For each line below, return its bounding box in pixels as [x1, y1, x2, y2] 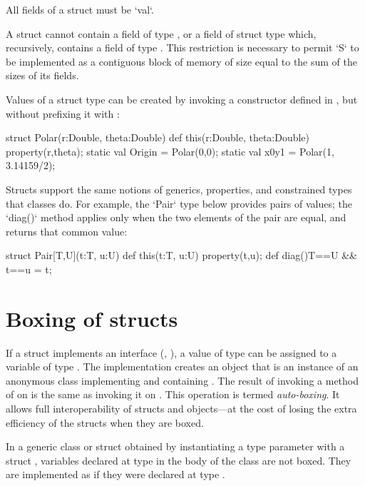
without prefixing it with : [6, 106, 120, 121]
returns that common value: [6, 223, 128, 238]
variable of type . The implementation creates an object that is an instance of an [6, 359, 359, 374]
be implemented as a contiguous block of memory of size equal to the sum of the [6, 54, 358, 69]
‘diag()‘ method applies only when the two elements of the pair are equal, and [6, 210, 346, 225]
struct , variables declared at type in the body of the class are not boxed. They [6, 452, 351, 467]
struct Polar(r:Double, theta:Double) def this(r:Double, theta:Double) [6, 130, 310, 145]
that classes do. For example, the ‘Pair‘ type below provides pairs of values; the [6, 196, 352, 211]
